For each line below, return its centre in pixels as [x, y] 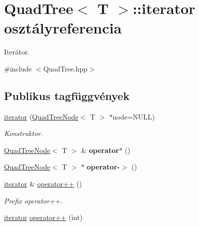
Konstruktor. [24, 133]
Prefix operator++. [33, 200]
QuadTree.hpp [65, 68]
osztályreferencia [63, 28]
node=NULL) [134, 116]
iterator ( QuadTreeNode [41, 116]
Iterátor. [17, 52]
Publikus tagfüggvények [67, 95]
